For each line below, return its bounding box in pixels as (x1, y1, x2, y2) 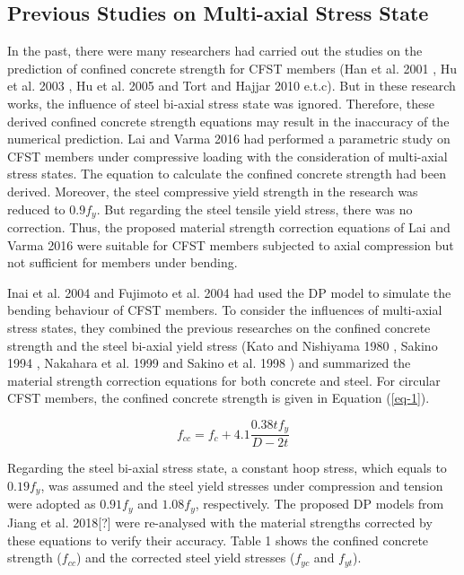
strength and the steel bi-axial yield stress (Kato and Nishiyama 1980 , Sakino (7, 335, 438, 354)
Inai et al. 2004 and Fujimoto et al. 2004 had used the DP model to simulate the (7, 283, 451, 301)
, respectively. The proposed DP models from (195, 494, 444, 513)
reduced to (7, 199, 66, 218)
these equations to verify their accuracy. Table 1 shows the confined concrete (7, 530, 429, 549)
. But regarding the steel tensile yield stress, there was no (96, 199, 413, 218)
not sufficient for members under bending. (7, 253, 238, 272)
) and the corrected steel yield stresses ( (75, 548, 295, 567)
